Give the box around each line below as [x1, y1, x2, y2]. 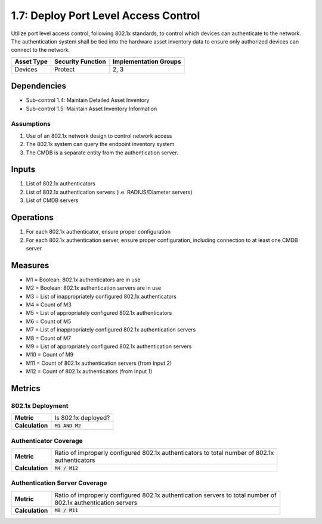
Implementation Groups [112, 57, 181, 66]
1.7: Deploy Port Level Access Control [11, 9, 200, 22]
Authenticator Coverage [11, 436, 83, 445]
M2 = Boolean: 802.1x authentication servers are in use [26, 284, 161, 292]
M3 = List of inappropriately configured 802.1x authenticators [26, 293, 177, 300]
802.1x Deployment [11, 401, 69, 410]
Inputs [11, 165, 36, 175]
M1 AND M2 [54, 422, 82, 429]
